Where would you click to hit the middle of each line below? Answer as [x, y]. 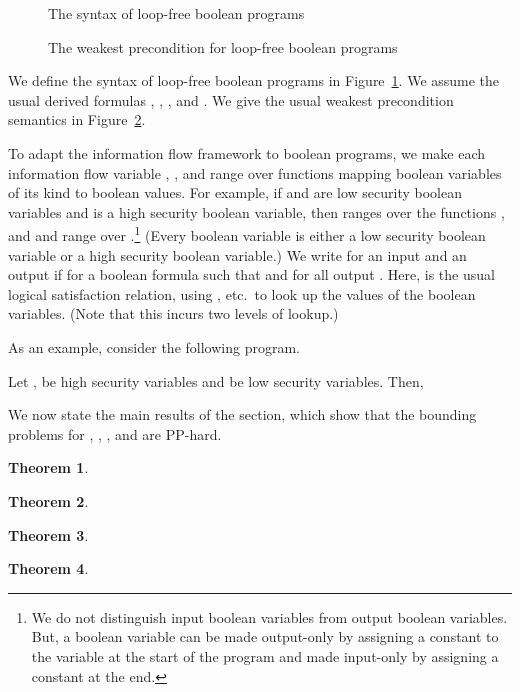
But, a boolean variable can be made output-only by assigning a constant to [265, 636]
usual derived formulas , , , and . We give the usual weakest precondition [231, 99]
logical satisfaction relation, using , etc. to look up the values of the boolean [242, 293]
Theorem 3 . [48, 534]
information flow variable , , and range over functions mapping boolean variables [255, 172]
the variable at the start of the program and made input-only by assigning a [265, 655]
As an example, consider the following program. [154, 346]
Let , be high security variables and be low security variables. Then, [216, 380]
